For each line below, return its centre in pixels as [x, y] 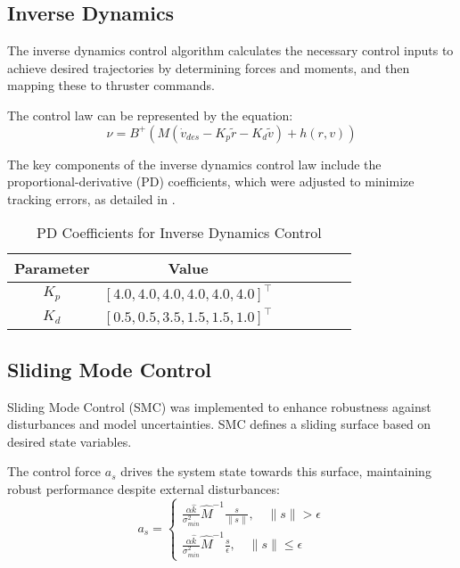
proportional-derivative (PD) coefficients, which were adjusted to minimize [211, 181]
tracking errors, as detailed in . [91, 198]
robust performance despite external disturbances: [144, 488]
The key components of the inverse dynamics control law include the [194, 164]
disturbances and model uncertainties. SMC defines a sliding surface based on [219, 424]
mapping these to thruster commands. [111, 85]
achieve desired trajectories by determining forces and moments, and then [209, 67]
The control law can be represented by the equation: [150, 115]
